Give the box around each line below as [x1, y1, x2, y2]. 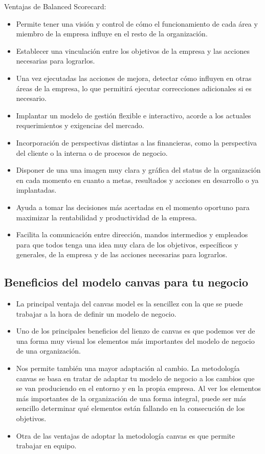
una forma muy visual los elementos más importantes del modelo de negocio [16, 335, 255, 346]
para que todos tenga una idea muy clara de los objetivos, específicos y [16, 239, 238, 250]
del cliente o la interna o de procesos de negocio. [16, 147, 168, 158]
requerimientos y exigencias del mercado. [16, 120, 144, 131]
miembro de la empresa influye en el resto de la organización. [16, 28, 208, 39]
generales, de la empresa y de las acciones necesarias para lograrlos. [16, 249, 228, 260]
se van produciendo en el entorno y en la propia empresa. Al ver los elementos [16, 383, 261, 394]
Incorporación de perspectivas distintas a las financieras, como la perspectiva [16, 137, 257, 148]
